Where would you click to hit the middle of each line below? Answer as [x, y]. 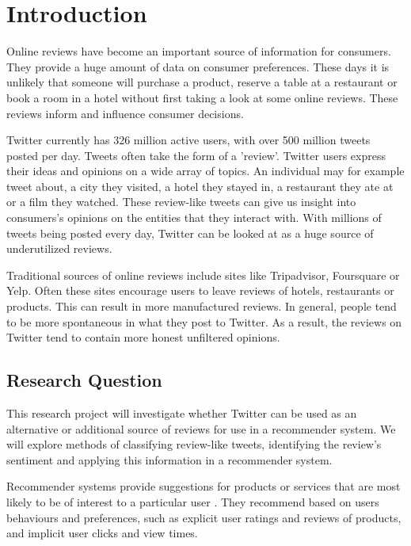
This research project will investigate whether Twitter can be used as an [182, 413]
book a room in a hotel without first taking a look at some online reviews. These [202, 97]
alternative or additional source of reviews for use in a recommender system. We [201, 428]
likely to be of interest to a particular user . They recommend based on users [193, 501]
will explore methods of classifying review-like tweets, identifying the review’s [194, 444]
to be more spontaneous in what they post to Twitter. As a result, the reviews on [204, 321]
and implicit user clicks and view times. [102, 533]
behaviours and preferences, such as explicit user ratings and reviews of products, [204, 517]
